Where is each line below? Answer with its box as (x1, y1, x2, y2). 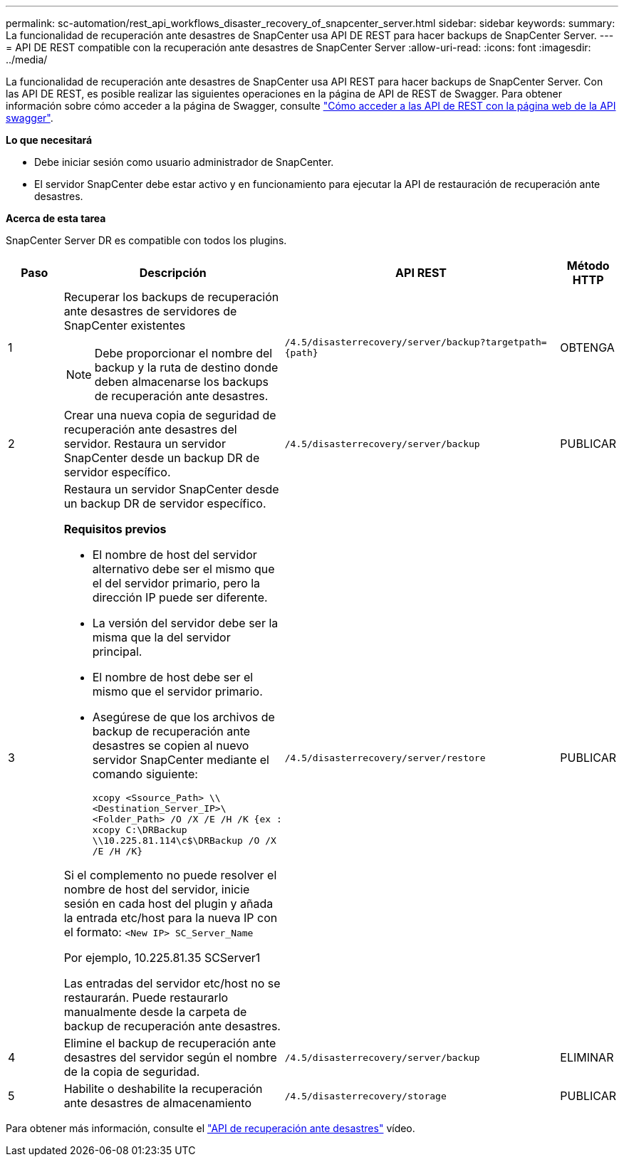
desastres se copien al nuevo (92, 738, 249, 753)
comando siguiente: (92, 767, 198, 781)
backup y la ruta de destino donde (94, 360, 279, 375)
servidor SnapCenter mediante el (92, 753, 269, 767)
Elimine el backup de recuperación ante (63, 1036, 276, 1050)
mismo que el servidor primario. (92, 684, 263, 698)
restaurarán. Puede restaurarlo (63, 990, 229, 1005)
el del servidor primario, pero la (92, 576, 261, 590)
